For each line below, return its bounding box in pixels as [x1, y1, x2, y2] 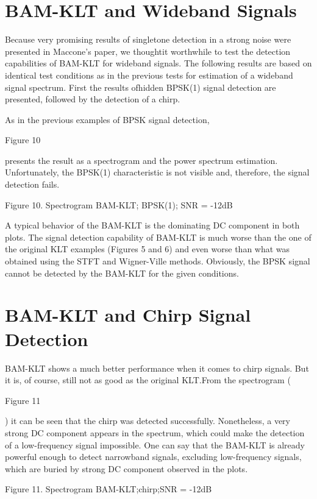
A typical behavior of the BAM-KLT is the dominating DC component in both [5, 219, 300, 232]
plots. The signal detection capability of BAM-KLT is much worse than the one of [5, 230, 312, 243]
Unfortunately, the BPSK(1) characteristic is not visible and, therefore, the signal [5, 166, 310, 179]
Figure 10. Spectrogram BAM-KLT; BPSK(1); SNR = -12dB [5, 198, 233, 211]
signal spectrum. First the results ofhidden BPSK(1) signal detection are [5, 80, 276, 93]
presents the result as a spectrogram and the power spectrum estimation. [5, 154, 278, 166]
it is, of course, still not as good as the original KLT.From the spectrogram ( [5, 373, 291, 386]
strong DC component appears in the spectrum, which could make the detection [5, 426, 305, 439]
